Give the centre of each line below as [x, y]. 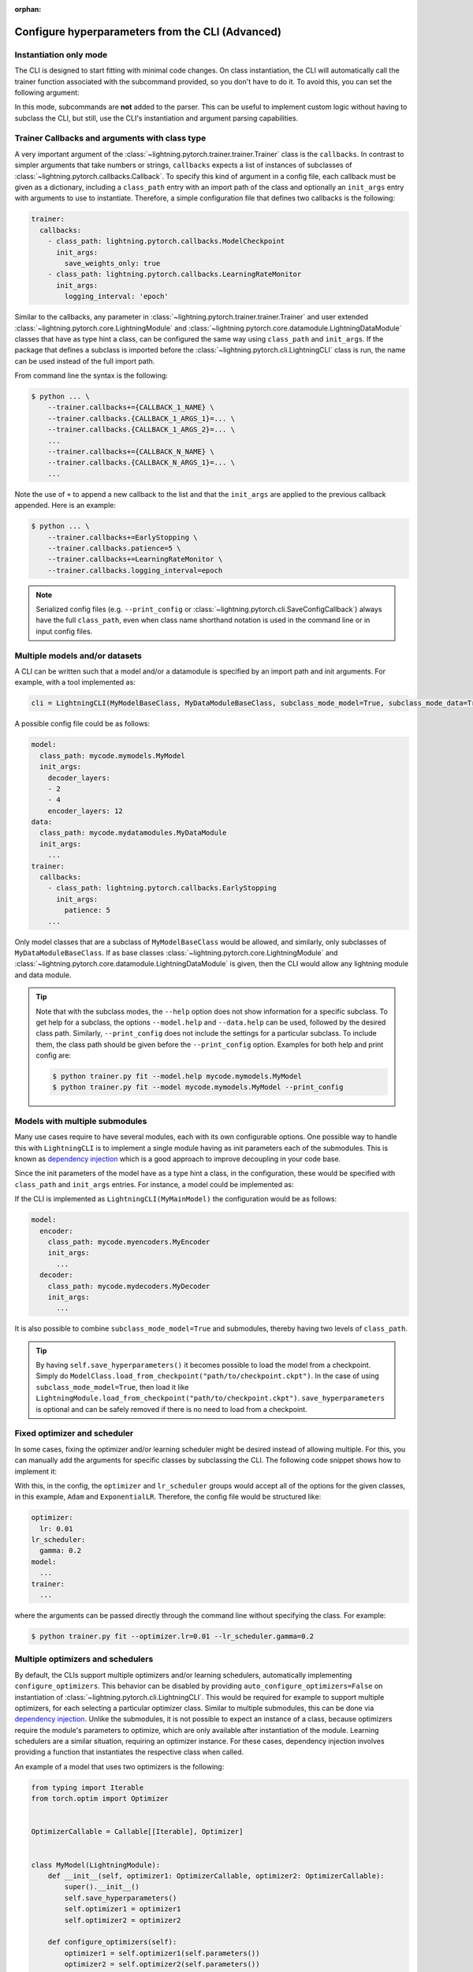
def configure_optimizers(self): [112, 1942]
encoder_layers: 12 [86, 811]
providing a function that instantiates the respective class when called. [129, 1752]
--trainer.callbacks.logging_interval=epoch [135, 570]
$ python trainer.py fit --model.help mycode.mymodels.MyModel [177, 1076]
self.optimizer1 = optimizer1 [123, 1909]
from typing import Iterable [88, 1787]
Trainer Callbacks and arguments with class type [110, 138]
